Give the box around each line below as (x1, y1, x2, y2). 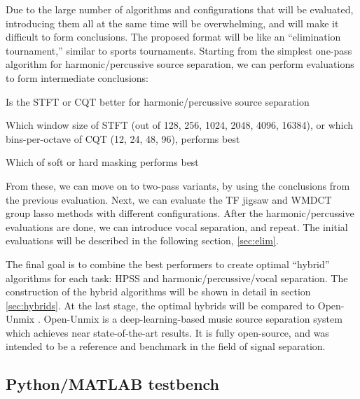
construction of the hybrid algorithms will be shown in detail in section (6, 284, 311, 299)
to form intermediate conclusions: (6, 70, 149, 85)
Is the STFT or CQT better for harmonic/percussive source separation (6, 94, 310, 108)
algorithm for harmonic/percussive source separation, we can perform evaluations (6, 57, 354, 71)
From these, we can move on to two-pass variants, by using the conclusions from (6, 178, 350, 192)
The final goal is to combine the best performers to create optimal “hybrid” (6, 256, 330, 271)
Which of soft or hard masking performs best (6, 155, 199, 169)
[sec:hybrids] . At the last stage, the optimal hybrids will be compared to (6, 297, 315, 312)
